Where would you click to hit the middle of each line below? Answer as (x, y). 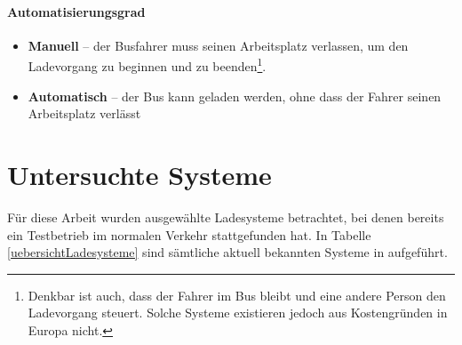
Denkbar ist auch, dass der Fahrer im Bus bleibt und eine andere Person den (237, 295)
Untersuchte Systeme (139, 175)
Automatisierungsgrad (76, 11)
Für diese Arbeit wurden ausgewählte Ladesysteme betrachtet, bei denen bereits (226, 217)
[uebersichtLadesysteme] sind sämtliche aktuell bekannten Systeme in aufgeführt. (227, 252)
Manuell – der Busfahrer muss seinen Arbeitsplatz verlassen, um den (218, 45)
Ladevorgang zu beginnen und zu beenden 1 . (147, 65)
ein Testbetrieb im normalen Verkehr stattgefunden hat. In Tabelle (189, 234)
